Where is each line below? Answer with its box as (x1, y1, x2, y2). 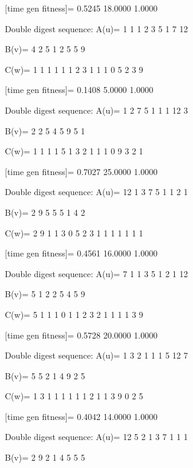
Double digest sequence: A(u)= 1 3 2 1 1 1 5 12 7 (5, 349, 188, 362)
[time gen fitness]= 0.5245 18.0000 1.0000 (5, 2, 158, 14)
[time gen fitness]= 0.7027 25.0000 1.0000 (5, 165, 158, 177)
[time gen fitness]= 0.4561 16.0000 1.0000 (5, 247, 158, 260)
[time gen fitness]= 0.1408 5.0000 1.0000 (5, 83, 154, 96)
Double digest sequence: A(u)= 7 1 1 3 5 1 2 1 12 (5, 267, 188, 280)
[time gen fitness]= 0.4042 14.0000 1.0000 (5, 410, 158, 422)
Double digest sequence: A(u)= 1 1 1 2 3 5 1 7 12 (5, 22, 188, 35)
